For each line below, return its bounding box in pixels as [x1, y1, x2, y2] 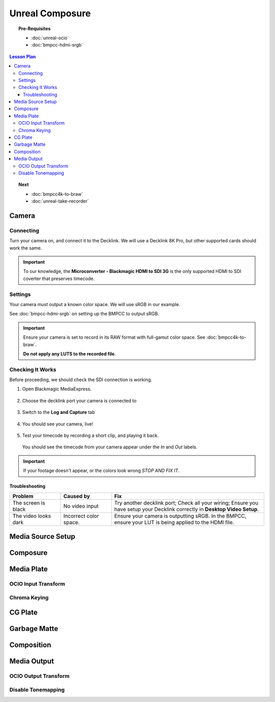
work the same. [9, 245, 42, 251]
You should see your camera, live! [22, 421, 94, 427]
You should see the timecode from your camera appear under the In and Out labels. [22, 444, 198, 450]
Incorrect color [63, 512, 99, 519]
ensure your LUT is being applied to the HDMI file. [114, 518, 234, 525]
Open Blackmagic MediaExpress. [22, 386, 92, 392]
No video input [63, 503, 99, 510]
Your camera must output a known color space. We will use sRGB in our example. [9, 302, 180, 307]
